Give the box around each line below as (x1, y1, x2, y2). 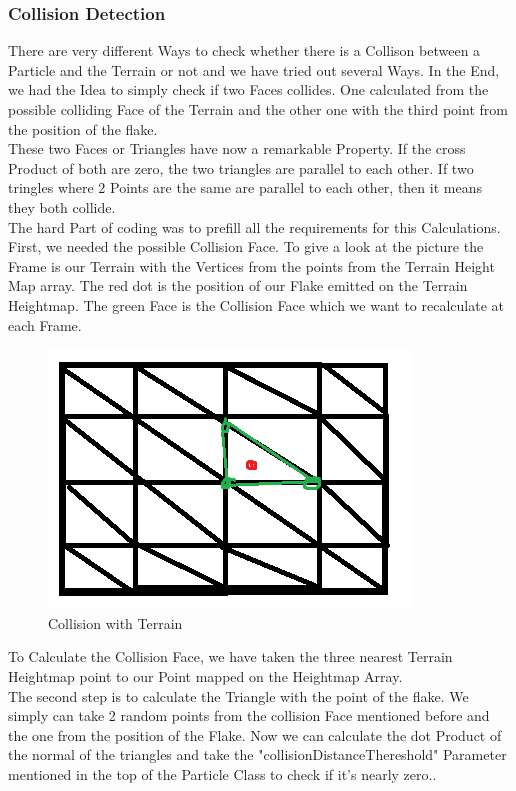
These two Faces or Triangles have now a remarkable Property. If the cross (8, 138, 466, 159)
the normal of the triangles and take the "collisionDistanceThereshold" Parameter (8, 744, 507, 765)
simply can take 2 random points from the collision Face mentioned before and (8, 705, 490, 726)
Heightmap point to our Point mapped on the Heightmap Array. (8, 665, 403, 686)
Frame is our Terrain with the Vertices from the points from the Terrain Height (8, 255, 495, 276)
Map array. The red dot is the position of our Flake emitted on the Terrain (8, 275, 468, 296)
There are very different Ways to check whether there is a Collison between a (8, 40, 481, 61)
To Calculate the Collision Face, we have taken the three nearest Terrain (8, 646, 453, 667)
